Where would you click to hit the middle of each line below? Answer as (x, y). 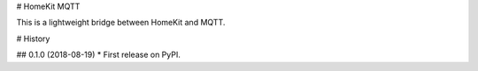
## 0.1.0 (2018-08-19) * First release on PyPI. (98, 55)
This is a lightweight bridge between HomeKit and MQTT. (121, 23)
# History (33, 39)
